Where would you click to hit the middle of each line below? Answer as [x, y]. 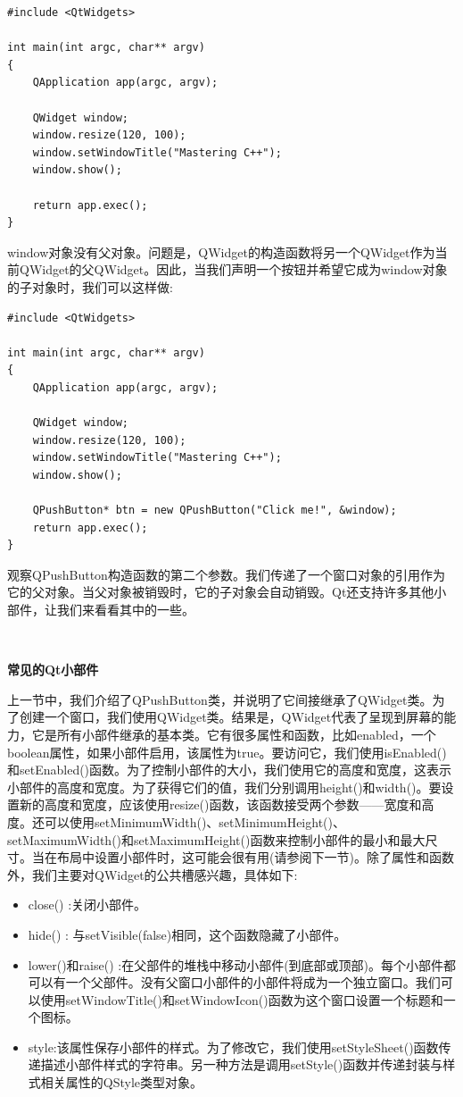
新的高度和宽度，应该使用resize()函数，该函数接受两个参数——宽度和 [220, 804]
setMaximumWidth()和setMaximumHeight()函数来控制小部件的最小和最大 [216, 839]
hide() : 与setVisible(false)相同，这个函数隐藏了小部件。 [187, 934]
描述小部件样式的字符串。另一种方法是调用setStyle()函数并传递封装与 [242, 1064]
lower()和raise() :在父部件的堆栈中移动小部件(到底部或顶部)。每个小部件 [236, 964]
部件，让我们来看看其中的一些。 [101, 609]
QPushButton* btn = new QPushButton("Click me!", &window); [215, 511]
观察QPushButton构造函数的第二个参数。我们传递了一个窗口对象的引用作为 [226, 574]
